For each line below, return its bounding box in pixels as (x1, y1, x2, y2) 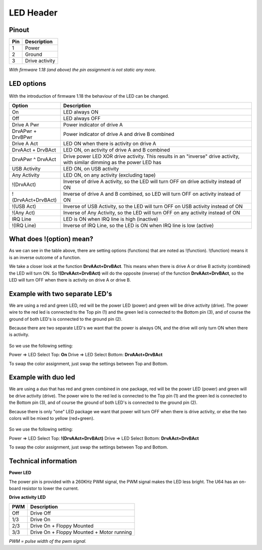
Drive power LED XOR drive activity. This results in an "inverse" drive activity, (63, 153, 240, 160)
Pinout (9, 26, 30, 34)
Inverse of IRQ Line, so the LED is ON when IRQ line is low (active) (63, 222, 214, 229)
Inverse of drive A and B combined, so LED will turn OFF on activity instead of (63, 190, 241, 197)
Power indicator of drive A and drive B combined (63, 131, 175, 137)
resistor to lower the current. (22, 485, 79, 491)
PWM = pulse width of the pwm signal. (9, 538, 87, 544)
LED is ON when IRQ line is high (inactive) (63, 216, 159, 222)
